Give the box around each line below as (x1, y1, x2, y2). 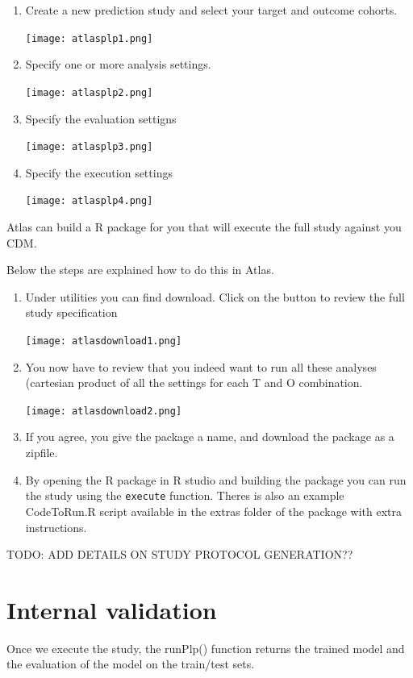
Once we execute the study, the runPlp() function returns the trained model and (6, 639, 405, 656)
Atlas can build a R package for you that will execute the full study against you (6, 218, 402, 235)
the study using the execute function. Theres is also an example (25, 487, 344, 504)
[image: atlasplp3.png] (25, 141, 153, 153)
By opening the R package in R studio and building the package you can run (25, 471, 407, 488)
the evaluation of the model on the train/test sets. (6, 655, 255, 672)
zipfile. (25, 444, 58, 461)
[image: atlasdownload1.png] (25, 335, 182, 347)
